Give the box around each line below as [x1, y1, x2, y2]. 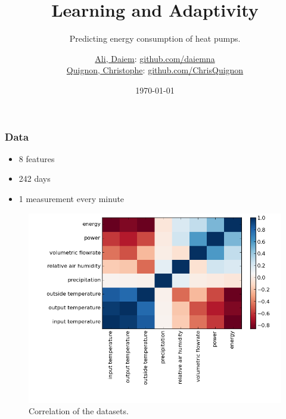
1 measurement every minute [18, 192, 125, 204]
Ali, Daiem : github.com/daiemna [95, 52, 215, 64]
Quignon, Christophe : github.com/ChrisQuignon [66, 64, 244, 76]
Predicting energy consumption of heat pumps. [69, 32, 241, 45]
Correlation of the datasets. [29, 405, 129, 417]
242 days [18, 172, 51, 185]
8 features [18, 152, 55, 165]
